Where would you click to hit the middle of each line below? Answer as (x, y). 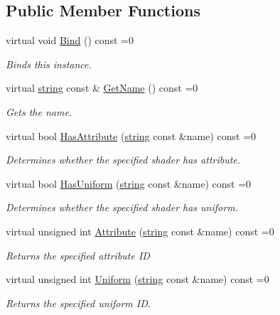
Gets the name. (39, 111)
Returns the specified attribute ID (78, 255)
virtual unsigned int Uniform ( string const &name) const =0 (138, 279)
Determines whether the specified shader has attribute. (123, 160)
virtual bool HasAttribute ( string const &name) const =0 (131, 135)
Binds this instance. (49, 64)
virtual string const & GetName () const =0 (102, 88)
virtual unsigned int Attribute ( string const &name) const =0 (140, 231)
